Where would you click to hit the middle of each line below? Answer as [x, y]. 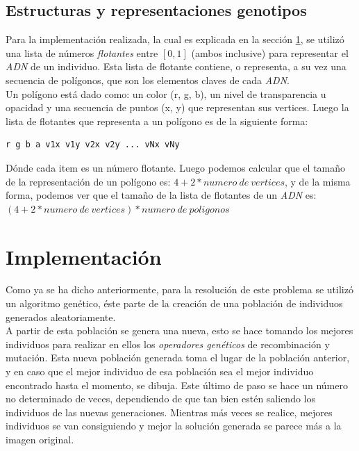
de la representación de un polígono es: [88, 181]
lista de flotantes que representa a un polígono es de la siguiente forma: [157, 121]
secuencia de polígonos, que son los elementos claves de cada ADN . [148, 80]
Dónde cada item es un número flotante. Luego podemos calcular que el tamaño [176, 167]
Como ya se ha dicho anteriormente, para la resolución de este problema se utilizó [179, 289]
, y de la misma [318, 181]
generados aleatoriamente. [61, 317]
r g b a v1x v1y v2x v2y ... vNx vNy [93, 145]
